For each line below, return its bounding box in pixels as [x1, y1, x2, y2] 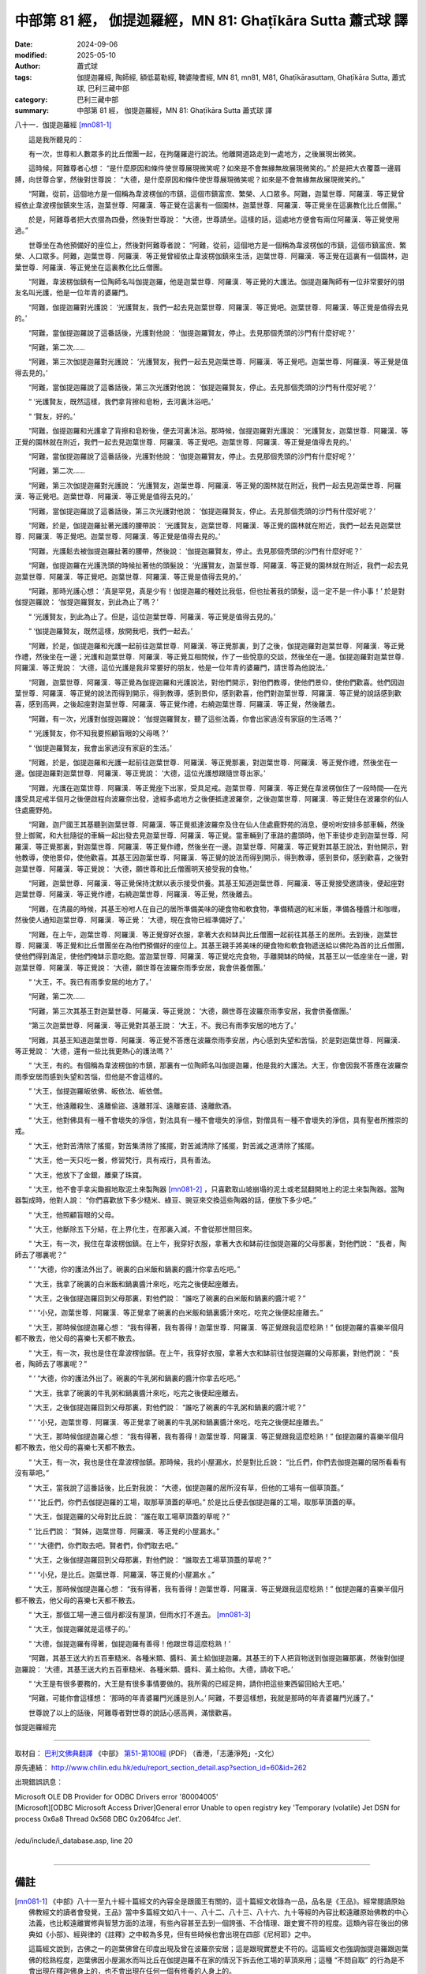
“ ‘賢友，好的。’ [28, 411, 76, 421]
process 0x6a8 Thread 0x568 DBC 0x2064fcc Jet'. [14, 1814, 181, 1823]
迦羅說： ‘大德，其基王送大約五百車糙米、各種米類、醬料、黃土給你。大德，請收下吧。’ [14, 1664, 293, 1674]
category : [14, 95, 48, 104]
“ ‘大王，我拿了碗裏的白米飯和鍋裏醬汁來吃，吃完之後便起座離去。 [28, 1279, 243, 1289]
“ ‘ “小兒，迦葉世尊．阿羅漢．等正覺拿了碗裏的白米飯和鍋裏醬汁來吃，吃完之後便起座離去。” [28, 1308, 323, 1318]
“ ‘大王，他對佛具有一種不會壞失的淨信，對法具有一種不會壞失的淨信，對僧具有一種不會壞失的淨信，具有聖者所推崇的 [28, 1115, 409, 1124]
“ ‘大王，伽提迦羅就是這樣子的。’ [28, 1624, 131, 1634]
